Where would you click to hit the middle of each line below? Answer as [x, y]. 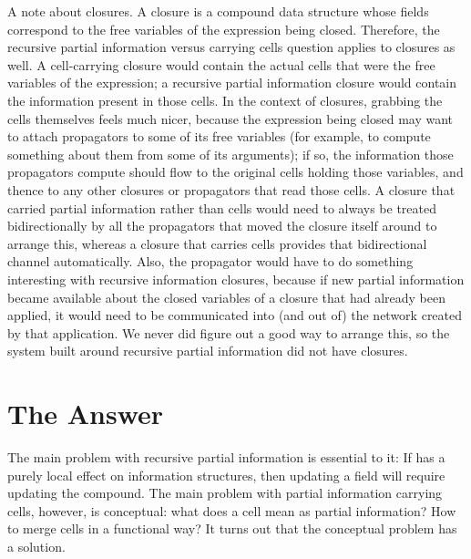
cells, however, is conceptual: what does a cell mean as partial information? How [232, 510]
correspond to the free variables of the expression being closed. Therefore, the [224, 29]
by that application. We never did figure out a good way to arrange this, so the [229, 332]
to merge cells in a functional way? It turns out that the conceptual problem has [232, 528]
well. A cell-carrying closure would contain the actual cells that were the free [221, 64]
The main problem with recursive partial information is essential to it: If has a [226, 457]
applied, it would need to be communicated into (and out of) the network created [235, 315]
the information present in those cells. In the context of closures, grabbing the [225, 100]
